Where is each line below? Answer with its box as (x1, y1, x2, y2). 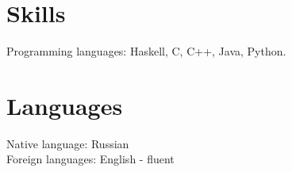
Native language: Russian (6, 135, 129, 151)
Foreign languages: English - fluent (6, 151, 175, 167)
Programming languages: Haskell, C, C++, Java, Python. (6, 43, 286, 59)
